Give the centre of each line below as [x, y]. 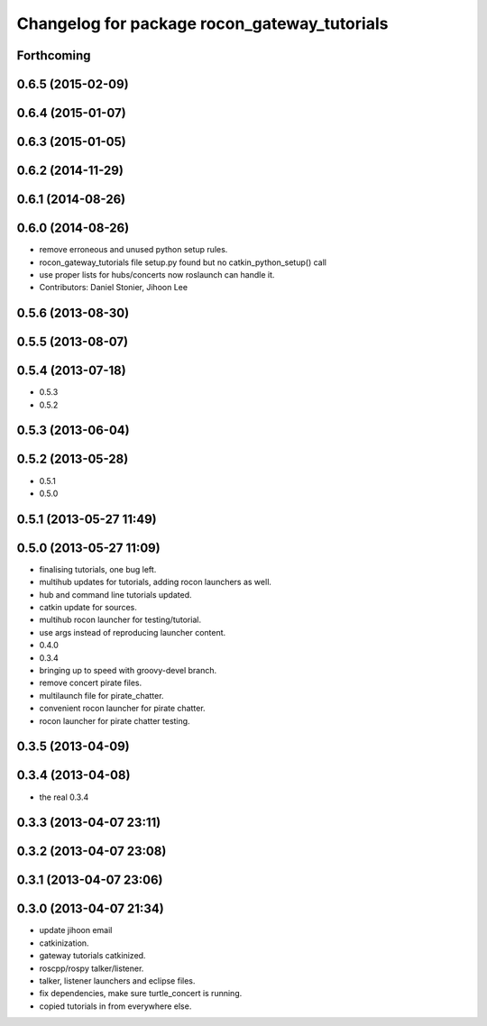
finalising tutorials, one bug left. [98, 569]
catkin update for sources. [88, 608]
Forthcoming [54, 55]
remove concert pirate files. [91, 683]
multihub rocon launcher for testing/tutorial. [120, 620]
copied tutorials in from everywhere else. [115, 1006]
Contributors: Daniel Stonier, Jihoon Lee [114, 288]
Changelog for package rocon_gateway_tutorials [202, 23]
